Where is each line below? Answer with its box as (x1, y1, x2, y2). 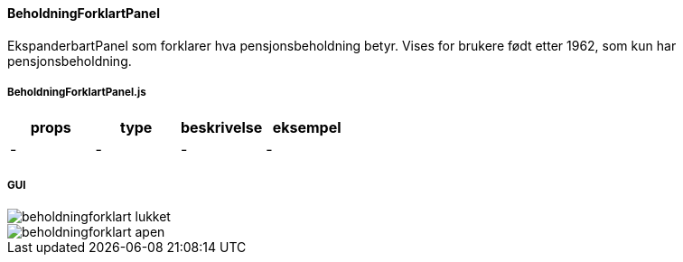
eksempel (272, 118, 341, 137)
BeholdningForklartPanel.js (7, 86, 146, 98)
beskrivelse (180, 118, 263, 137)
